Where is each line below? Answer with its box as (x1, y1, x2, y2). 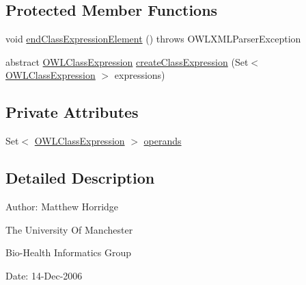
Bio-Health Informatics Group (5, 245, 132, 260)
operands (143, 134, 182, 148)
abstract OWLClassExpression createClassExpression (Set (5, 54, 249, 69)
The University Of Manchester (5, 222, 133, 236)
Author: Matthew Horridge (5, 199, 119, 213)
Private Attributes (5, 101, 139, 123)
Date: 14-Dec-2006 (5, 268, 83, 282)
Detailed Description (5, 167, 155, 188)
